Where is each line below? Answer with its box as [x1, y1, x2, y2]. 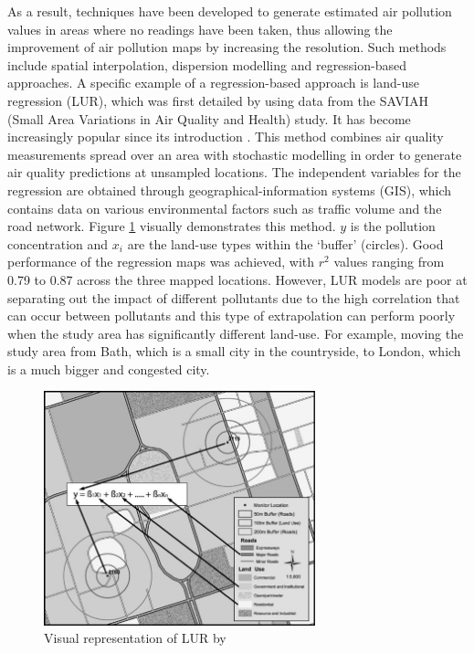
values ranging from [333, 252, 445, 271]
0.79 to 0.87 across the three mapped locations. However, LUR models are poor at [7, 269, 468, 289]
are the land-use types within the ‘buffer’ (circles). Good [127, 234, 444, 253]
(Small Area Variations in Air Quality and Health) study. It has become [7, 109, 411, 128]
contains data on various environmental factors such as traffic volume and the [7, 198, 442, 217]
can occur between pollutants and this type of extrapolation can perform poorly [7, 306, 456, 325]
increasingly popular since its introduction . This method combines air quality [7, 127, 444, 146]
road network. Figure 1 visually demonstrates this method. [7, 216, 336, 236]
